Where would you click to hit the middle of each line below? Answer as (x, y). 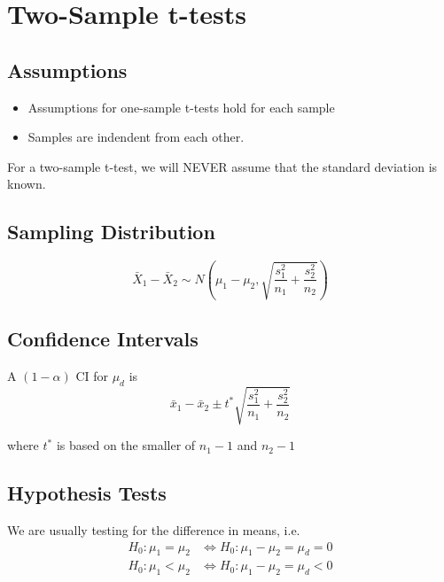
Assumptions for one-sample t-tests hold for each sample (181, 107)
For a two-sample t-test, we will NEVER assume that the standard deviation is (222, 166)
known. (27, 184)
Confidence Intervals (103, 339)
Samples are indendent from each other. (136, 137)
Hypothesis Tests (87, 493)
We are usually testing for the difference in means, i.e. (154, 530)
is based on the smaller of (126, 445)
